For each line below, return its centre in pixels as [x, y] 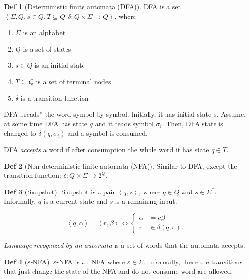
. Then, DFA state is [192, 123]
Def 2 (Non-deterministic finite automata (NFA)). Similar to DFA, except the [121, 166]
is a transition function [55, 97]
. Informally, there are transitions [193, 261]
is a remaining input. [146, 201]
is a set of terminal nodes [74, 81]
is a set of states [47, 48]
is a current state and [75, 201]
